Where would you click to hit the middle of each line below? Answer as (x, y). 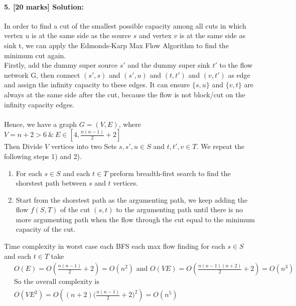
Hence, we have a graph (41, 124)
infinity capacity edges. (39, 104)
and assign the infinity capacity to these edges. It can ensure (97, 85)
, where (130, 124)
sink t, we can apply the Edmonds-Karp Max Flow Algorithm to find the (116, 45)
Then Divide (23, 146)
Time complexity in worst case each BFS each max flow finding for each (115, 246)
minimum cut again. (35, 55)
